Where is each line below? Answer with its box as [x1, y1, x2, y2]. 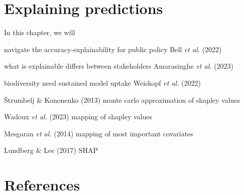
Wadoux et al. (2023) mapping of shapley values [4, 111, 152, 122]
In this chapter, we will [4, 27, 75, 38]
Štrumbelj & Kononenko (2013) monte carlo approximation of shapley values [4, 94, 240, 105]
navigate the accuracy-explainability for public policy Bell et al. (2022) [4, 44, 222, 54]
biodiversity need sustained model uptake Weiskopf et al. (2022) [4, 77, 201, 88]
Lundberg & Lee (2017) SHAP [4, 145, 98, 155]
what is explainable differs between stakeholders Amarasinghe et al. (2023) [4, 61, 234, 71]
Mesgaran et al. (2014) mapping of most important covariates [4, 128, 193, 138]
